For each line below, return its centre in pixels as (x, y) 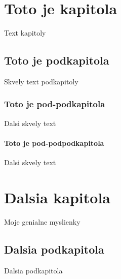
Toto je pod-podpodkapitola (54, 143)
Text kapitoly (25, 33)
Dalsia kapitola (57, 197)
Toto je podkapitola (57, 60)
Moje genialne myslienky (42, 221)
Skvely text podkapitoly (41, 81)
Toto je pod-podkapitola (55, 104)
